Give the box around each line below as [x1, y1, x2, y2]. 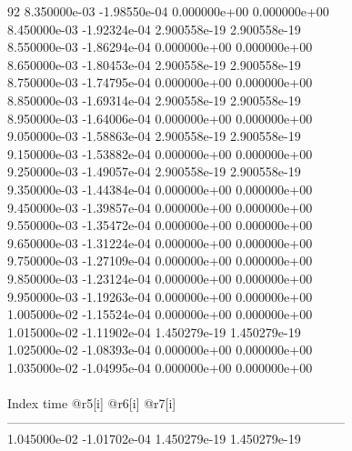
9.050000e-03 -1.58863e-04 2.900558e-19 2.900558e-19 [7, 126, 301, 145]
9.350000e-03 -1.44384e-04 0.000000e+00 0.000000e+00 [7, 179, 313, 198]
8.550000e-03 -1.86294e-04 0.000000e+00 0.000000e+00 [7, 37, 313, 56]
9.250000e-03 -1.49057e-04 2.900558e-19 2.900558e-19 [7, 162, 301, 181]
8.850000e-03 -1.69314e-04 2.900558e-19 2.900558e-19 [7, 90, 301, 109]
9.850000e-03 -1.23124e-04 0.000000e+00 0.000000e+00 [7, 268, 313, 287]
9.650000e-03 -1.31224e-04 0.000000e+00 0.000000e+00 [7, 233, 313, 252]
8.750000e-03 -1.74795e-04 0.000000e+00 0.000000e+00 [7, 73, 313, 92]
